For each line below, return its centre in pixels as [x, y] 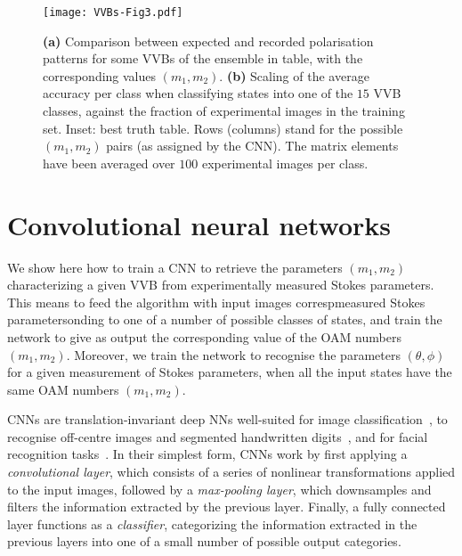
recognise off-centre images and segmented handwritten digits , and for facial [218, 436]
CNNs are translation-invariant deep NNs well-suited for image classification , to [227, 419]
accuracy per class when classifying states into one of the [198, 93]
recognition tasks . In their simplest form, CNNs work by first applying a [207, 454]
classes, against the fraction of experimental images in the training [224, 111]
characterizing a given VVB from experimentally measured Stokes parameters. [221, 285]
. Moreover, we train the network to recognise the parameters [233, 354]
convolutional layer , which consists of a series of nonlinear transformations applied [231, 472]
